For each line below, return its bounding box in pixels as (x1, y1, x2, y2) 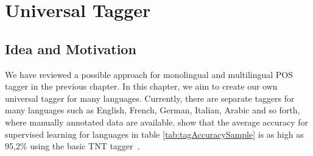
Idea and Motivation (5, 39, 136, 58)
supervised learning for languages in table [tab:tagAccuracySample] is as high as (5, 127, 304, 140)
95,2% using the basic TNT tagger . (5, 140, 140, 152)
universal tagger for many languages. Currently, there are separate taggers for (5, 91, 295, 104)
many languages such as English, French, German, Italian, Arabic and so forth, (5, 104, 300, 116)
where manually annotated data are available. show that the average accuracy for (5, 115, 309, 128)
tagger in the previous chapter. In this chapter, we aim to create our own (5, 80, 278, 93)
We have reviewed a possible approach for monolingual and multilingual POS (5, 68, 294, 80)
